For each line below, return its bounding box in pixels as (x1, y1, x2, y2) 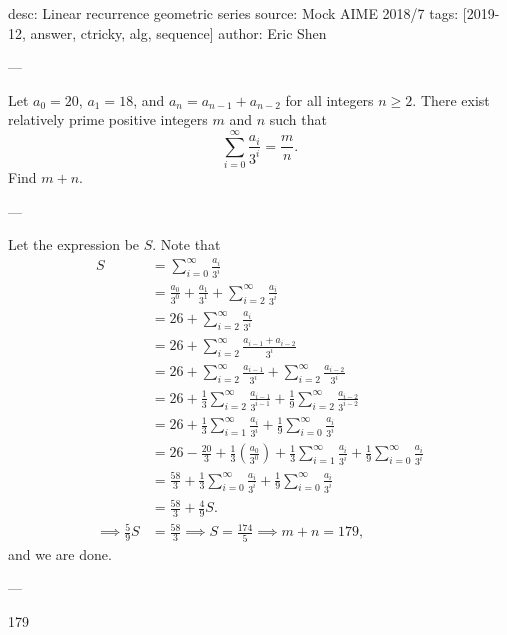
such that (269, 109, 327, 130)
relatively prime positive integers (8, 109, 208, 130)
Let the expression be (8, 234, 140, 255)
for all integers (285, 89, 374, 110)
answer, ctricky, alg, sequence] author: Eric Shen (30, 22, 327, 43)
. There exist (412, 89, 490, 110)
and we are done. (8, 543, 112, 564)
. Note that (152, 234, 221, 255)
